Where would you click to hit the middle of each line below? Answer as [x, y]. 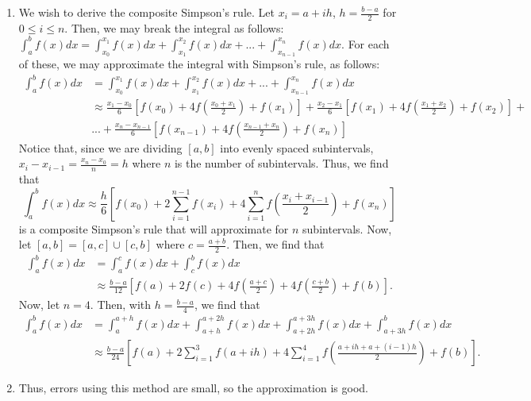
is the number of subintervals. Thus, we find [281, 163]
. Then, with [121, 305]
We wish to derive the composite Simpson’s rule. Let [146, 12]
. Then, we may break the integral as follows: [174, 27]
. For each [366, 43]
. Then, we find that [275, 244]
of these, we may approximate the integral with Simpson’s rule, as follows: [199, 64]
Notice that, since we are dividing [100, 147]
